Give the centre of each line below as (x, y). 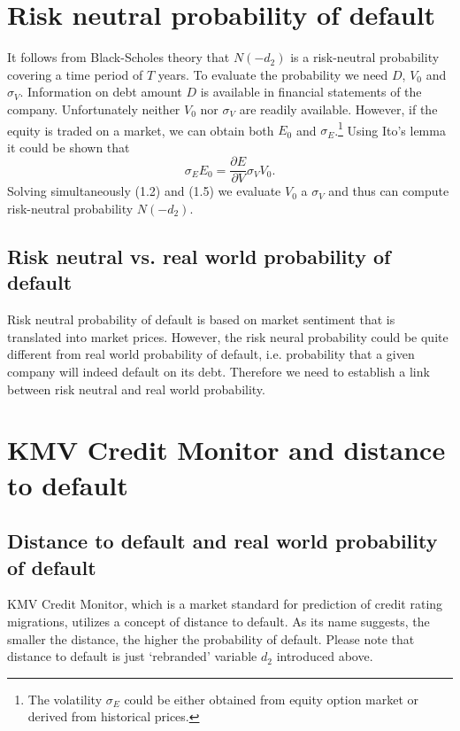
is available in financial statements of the (311, 92)
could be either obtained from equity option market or (272, 699)
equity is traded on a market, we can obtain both (141, 130)
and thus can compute (389, 191)
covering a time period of (75, 74)
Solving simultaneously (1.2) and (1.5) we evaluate (144, 191)
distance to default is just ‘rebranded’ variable (132, 656)
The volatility (65, 699)
